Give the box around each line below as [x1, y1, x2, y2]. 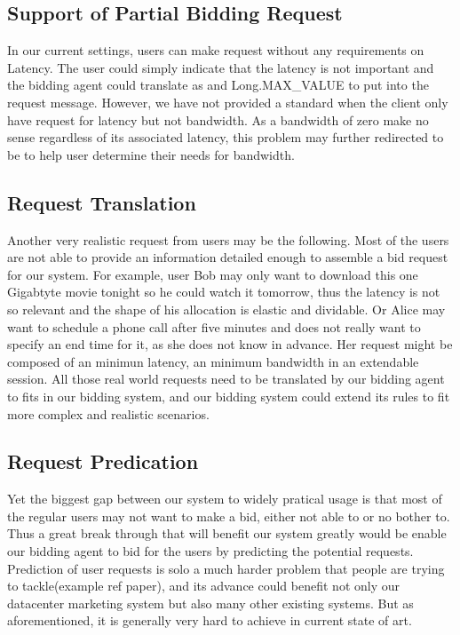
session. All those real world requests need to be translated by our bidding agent [7, 369, 445, 388]
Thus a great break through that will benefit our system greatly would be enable [7, 524, 447, 543]
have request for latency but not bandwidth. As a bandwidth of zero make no [7, 110, 429, 129]
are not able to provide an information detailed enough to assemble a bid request [7, 248, 448, 266]
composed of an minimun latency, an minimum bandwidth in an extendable [7, 352, 419, 370]
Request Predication [7, 448, 199, 475]
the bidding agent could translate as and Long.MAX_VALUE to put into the [7, 75, 429, 94]
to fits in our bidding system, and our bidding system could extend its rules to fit [7, 386, 450, 405]
